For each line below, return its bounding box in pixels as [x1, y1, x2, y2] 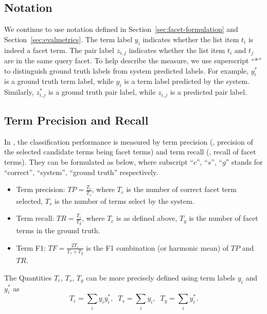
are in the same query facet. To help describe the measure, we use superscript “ [4, 55, 255, 66]
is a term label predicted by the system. [124, 76, 250, 86]
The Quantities [4, 272, 52, 283]
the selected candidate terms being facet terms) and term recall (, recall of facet [4, 146, 256, 157]
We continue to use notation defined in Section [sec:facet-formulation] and [4, 24, 238, 34]
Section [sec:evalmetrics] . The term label [4, 33, 133, 44]
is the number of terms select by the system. [55, 195, 194, 206]
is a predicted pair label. [170, 86, 247, 97]
